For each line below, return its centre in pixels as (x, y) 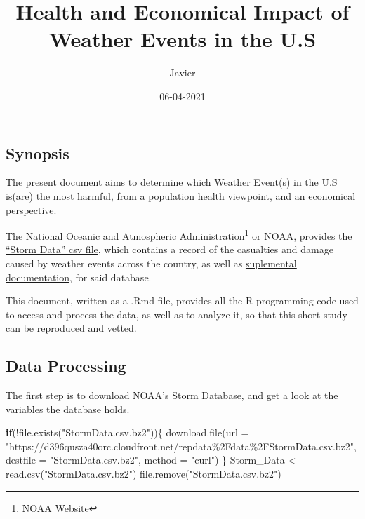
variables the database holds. (68, 409)
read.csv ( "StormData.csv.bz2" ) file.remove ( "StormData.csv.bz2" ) (144, 474)
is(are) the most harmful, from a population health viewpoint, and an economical (181, 195)
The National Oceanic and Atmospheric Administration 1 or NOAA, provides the (179, 235)
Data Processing (66, 366)
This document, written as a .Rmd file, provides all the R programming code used (182, 301)
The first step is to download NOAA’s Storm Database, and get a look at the (172, 395)
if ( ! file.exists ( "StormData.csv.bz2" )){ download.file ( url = (127, 432)
